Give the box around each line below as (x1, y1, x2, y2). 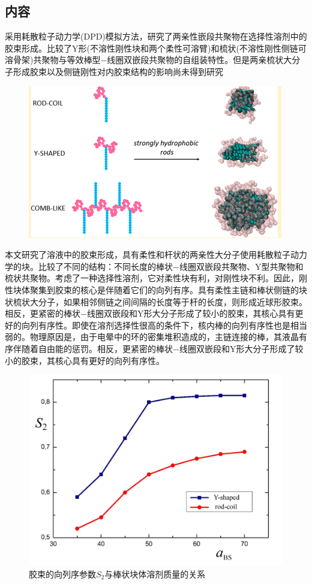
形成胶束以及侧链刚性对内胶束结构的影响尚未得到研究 (13, 65, 223, 77)
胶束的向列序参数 (29, 567, 96, 580)
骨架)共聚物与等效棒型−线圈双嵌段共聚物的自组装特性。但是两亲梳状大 (13, 53, 292, 66)
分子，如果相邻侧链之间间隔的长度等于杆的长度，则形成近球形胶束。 (38, 295, 307, 308)
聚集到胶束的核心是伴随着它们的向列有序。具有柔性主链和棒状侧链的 (29, 283, 299, 296)
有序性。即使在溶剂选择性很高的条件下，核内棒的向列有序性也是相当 (38, 318, 307, 331)
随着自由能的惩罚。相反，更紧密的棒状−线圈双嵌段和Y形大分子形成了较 (21, 342, 304, 354)
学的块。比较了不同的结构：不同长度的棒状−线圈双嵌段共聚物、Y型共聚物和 (5, 260, 304, 272)
